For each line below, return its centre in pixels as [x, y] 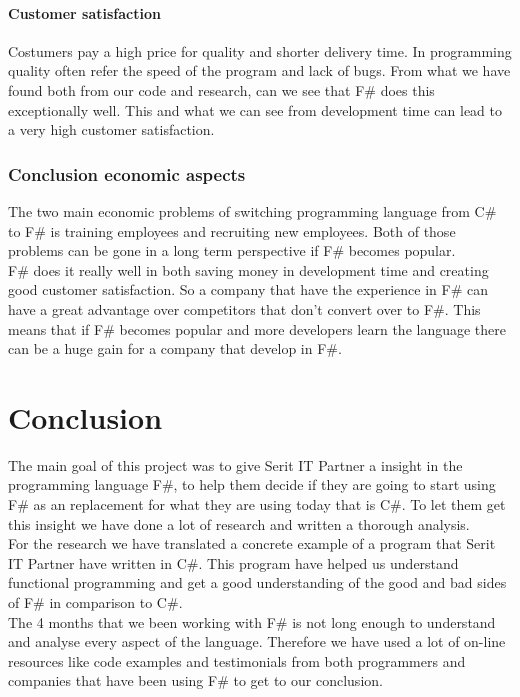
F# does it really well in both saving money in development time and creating [248, 269]
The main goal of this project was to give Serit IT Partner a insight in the [235, 464]
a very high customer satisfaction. [111, 129]
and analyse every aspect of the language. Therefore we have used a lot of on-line [257, 641]
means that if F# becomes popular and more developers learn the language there [257, 328]
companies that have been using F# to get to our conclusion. [195, 680]
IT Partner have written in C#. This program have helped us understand [233, 562]
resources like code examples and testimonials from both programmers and [237, 660]
